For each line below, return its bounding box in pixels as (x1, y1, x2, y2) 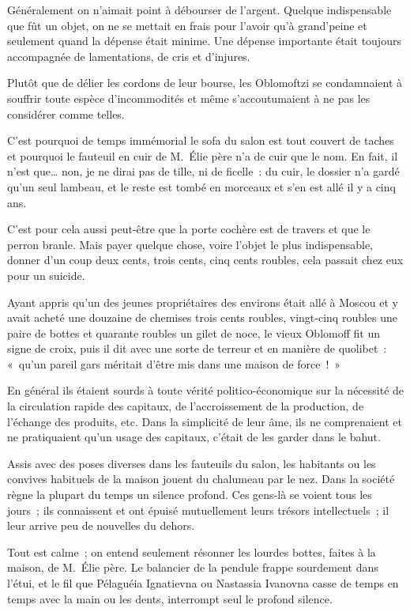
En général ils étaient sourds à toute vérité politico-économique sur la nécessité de (7, 382, 404, 399)
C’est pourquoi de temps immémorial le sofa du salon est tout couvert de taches (7, 132, 394, 149)
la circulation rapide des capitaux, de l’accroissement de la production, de (7, 398, 364, 414)
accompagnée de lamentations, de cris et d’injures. (7, 47, 250, 64)
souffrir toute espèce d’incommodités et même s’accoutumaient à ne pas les (7, 89, 371, 106)
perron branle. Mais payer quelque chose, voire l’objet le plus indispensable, (7, 236, 374, 252)
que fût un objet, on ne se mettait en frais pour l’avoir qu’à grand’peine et (7, 17, 367, 33)
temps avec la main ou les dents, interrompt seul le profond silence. (7, 590, 333, 606)
